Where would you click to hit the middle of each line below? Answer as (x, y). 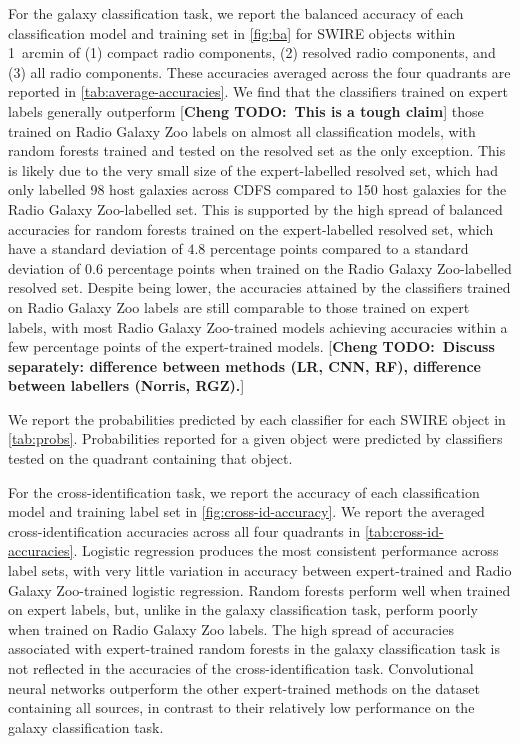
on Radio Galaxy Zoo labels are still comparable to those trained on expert (239, 306)
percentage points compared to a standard (339, 248)
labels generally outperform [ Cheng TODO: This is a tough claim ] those (246, 110)
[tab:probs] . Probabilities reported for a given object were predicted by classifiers (255, 438)
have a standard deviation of (95, 248)
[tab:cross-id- (404, 530)
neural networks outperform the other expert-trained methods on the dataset (244, 687)
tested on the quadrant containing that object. (150, 458)
